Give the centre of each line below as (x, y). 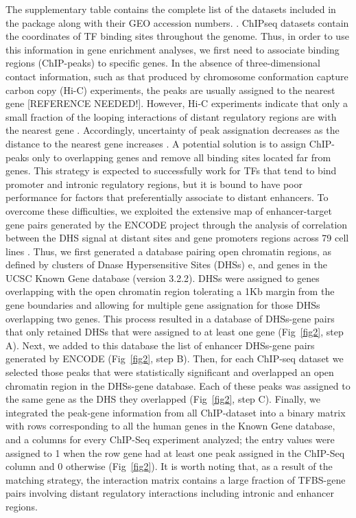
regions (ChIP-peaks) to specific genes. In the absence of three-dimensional (163, 63)
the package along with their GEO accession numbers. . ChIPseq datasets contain (177, 22)
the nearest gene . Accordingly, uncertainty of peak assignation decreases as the (173, 130)
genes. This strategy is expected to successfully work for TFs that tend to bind (171, 170)
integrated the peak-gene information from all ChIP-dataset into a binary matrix (176, 412)
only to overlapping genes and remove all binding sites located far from (181, 157)
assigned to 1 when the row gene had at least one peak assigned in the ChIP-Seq (175, 452)
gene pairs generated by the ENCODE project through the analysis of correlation (177, 224)
